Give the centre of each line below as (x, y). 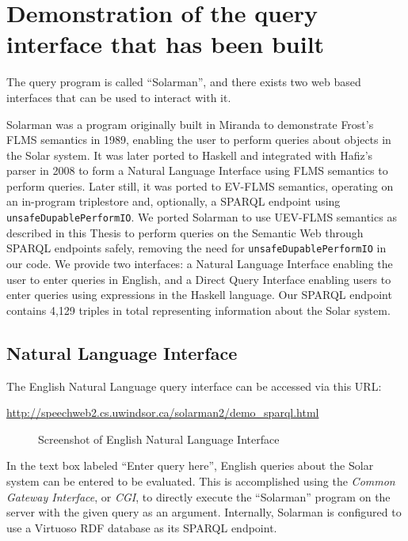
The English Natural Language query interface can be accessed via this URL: (194, 386)
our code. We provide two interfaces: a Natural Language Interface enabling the (200, 263)
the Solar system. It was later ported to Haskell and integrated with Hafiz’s (190, 155)
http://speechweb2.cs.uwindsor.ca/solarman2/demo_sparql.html (163, 412)
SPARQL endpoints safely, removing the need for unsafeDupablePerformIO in (196, 248)
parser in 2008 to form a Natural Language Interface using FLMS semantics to (197, 170)
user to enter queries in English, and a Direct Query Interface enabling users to (199, 279)
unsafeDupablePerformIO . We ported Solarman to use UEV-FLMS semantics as (202, 217)
